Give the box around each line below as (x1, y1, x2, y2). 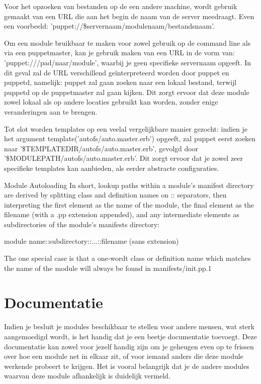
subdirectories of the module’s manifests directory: (4, 219, 159, 229)
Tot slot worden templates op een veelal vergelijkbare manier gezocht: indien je (4, 123, 248, 134)
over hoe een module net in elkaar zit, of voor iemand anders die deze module (4, 351, 243, 361)
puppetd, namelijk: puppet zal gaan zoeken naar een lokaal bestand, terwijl (4, 77, 237, 87)
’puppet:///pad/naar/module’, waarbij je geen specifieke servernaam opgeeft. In (4, 57, 251, 67)
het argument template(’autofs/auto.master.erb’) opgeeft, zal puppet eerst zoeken (4, 133, 256, 144)
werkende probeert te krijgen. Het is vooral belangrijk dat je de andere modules (4, 360, 249, 371)
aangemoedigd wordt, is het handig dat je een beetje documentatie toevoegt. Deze (4, 331, 257, 341)
